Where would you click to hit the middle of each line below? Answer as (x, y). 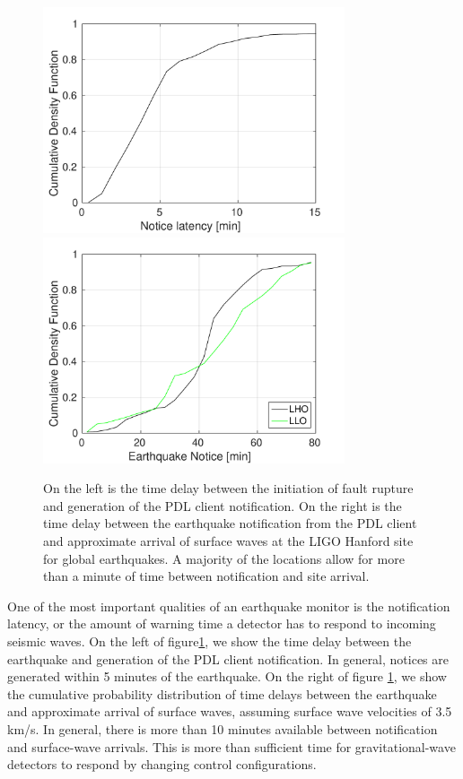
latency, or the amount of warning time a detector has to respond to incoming (222, 623)
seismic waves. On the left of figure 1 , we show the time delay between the (210, 641)
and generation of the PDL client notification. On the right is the (223, 505)
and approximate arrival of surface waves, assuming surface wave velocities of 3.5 (230, 711)
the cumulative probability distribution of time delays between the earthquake (222, 693)
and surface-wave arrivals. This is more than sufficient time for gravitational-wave (231, 746)
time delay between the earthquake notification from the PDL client (230, 523)
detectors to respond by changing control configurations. (162, 764)
